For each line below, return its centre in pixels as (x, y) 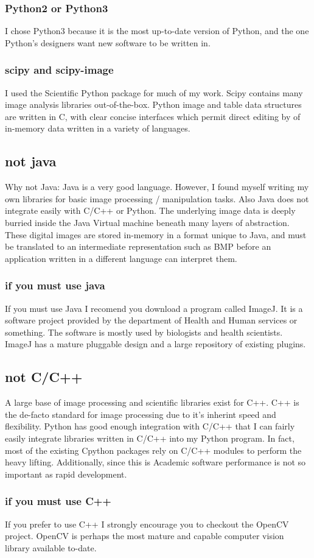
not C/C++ (44, 377)
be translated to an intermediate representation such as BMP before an (138, 246)
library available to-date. (51, 547)
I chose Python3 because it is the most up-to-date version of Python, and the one (157, 31)
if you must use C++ (58, 501)
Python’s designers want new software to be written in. (108, 42)
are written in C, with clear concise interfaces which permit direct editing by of (153, 116)
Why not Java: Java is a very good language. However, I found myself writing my (157, 187)
